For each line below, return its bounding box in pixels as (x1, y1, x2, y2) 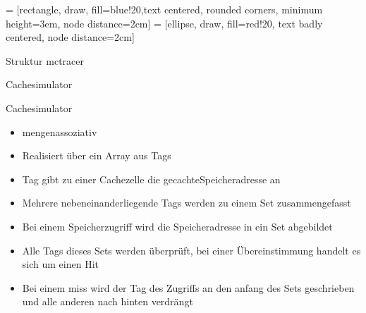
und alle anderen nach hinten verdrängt (22, 294, 193, 309)
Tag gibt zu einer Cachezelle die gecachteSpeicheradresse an (22, 171, 281, 186)
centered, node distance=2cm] (6, 30, 135, 44)
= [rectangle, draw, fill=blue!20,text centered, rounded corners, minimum (6, 2, 323, 16)
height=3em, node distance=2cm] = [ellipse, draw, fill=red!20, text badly (6, 16, 323, 30)
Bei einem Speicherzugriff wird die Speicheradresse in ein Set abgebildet (22, 219, 333, 233)
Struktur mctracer (6, 53, 85, 68)
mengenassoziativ (22, 124, 97, 139)
